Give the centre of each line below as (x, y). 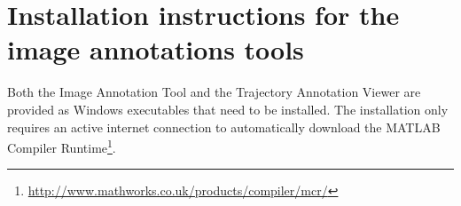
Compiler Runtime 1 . (62, 146)
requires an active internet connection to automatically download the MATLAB (224, 127)
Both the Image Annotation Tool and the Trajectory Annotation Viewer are (214, 92)
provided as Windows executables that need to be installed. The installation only (228, 109)
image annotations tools (156, 49)
